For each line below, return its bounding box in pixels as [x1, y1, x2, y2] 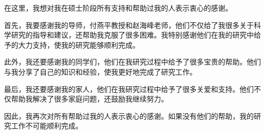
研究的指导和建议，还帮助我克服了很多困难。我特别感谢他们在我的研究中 [11, 29, 254, 40]
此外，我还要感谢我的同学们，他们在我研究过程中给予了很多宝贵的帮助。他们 [4, 56, 261, 67]
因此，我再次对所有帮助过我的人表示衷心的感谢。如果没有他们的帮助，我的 [4, 110, 254, 121]
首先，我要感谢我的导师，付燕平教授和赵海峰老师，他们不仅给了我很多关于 [4, 19, 254, 30]
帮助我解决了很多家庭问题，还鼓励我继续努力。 [11, 93, 168, 104]
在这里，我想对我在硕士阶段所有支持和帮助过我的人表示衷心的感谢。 [4, 3, 232, 13]
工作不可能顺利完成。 [11, 120, 83, 131]
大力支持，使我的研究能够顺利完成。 [18, 39, 140, 50]
